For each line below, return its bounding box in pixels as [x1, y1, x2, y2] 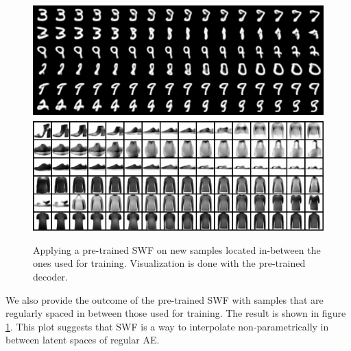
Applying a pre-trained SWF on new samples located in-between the [33, 242, 321, 257]
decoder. [33, 270, 68, 284]
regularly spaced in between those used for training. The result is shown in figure [5, 306, 346, 320]
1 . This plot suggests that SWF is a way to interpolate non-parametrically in [5, 319, 329, 333]
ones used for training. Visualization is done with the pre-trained [33, 256, 306, 270]
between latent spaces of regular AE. [5, 333, 160, 347]
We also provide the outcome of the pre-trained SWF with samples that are [5, 292, 324, 307]
